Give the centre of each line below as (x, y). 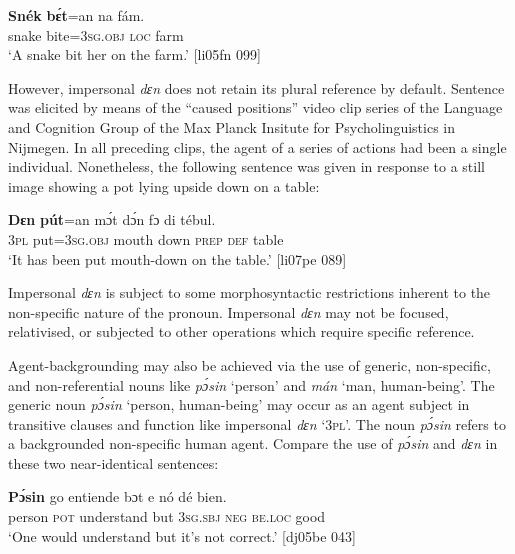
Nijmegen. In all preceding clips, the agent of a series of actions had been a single (257, 146)
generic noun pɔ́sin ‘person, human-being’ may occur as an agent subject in (239, 404)
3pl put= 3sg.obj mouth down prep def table (146, 238)
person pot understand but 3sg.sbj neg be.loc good (167, 516)
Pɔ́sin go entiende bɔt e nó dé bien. (117, 496)
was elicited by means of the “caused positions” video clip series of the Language (255, 107)
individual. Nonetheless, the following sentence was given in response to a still (246, 166)
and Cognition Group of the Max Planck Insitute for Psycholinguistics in (231, 126)
